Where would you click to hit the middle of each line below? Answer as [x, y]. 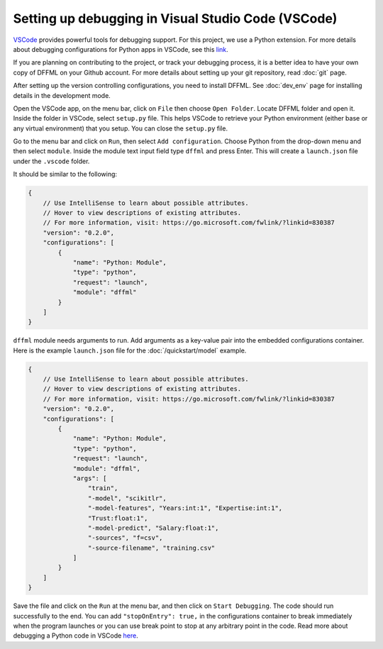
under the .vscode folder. [51, 161]
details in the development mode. [62, 95]
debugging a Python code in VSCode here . [76, 636]
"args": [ [90, 478]
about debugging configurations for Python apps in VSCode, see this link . [121, 49]
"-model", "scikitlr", [127, 498]
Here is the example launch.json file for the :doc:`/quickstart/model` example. [130, 350]
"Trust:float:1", [118, 518]
